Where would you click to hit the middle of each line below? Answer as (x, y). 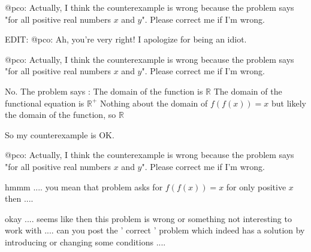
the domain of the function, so (61, 115)
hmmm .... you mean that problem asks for (84, 186)
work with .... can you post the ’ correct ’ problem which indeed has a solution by (155, 230)
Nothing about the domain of (154, 103)
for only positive (256, 186)
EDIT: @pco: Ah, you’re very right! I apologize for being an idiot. (126, 39)
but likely (289, 103)
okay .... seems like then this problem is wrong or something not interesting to (148, 218)
